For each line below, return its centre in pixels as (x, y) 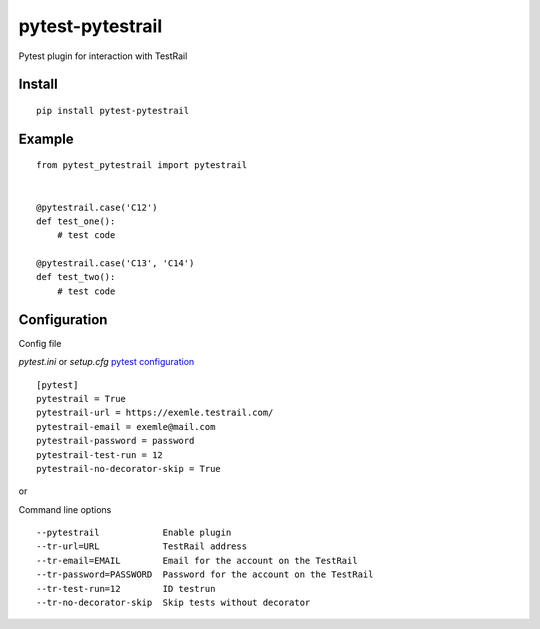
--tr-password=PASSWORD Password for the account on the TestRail (205, 574)
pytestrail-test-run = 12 (100, 454)
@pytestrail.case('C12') (97, 207)
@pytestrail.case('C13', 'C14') (115, 263)
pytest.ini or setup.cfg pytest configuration (106, 362)
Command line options (65, 509)
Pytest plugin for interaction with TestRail (103, 56)
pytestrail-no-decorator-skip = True (129, 468)
